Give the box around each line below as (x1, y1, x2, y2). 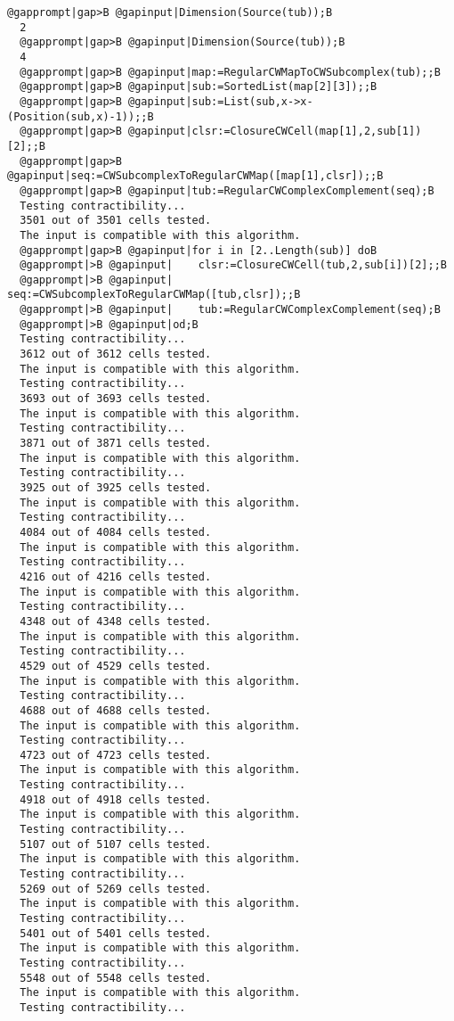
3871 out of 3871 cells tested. (20, 437, 212, 450)
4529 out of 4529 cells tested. (20, 659, 212, 672)
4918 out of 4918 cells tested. (20, 793, 212, 806)
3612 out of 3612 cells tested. (20, 348, 212, 361)
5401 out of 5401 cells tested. (20, 926, 212, 940)
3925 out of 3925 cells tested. (20, 482, 212, 494)
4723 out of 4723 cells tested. (20, 748, 212, 762)
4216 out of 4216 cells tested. (20, 570, 212, 583)
